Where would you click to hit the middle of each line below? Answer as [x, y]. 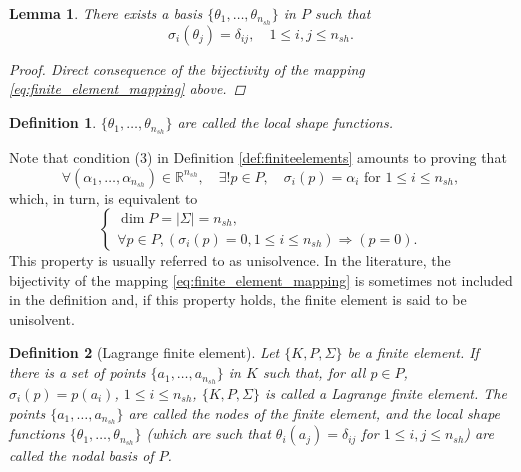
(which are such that [208, 433]
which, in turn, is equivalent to [103, 197]
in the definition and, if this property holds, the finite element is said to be [238, 299]
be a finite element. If [413, 352]
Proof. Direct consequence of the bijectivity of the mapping [187, 68]
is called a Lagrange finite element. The [385, 392]
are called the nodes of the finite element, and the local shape [314, 412]
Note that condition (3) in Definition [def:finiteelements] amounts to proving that [258, 156]
